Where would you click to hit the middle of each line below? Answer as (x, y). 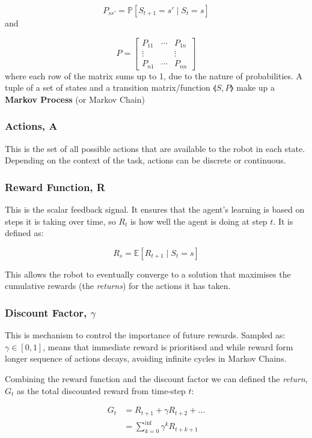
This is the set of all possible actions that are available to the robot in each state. (155, 148)
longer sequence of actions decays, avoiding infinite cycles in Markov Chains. (146, 358)
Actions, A (31, 126)
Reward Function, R (55, 187)
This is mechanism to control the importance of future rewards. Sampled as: (145, 335)
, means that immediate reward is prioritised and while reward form (168, 346)
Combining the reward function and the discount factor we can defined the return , (156, 378)
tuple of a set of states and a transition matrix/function (108, 87)
